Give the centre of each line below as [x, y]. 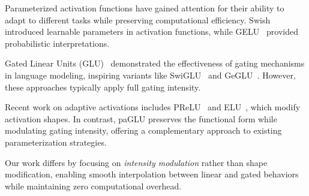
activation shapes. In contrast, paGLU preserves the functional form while [141, 118]
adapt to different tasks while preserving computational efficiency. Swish [138, 19]
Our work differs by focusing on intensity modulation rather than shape [136, 162]
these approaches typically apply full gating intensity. [103, 87]
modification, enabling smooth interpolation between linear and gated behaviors [152, 174]
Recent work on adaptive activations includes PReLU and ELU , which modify [153, 107]
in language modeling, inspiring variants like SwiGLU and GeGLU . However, [150, 75]
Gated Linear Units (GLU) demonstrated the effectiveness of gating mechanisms [155, 63]
